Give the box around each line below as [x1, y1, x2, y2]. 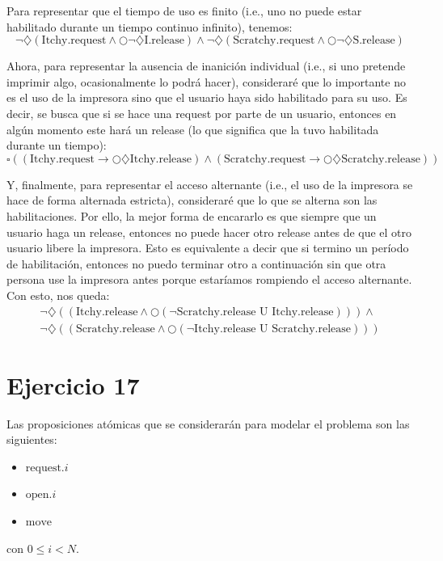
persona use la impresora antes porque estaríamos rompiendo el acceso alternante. [6, 271, 412, 288]
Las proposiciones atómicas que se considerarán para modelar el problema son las [6, 415, 410, 432]
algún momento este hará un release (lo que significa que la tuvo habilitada [6, 120, 379, 137]
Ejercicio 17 [6, 368, 140, 401]
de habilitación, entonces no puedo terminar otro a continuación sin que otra [6, 255, 386, 272]
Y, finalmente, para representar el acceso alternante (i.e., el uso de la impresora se [6, 175, 413, 192]
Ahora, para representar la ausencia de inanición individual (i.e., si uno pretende [6, 57, 406, 74]
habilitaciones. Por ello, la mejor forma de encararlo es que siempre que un [6, 207, 377, 224]
